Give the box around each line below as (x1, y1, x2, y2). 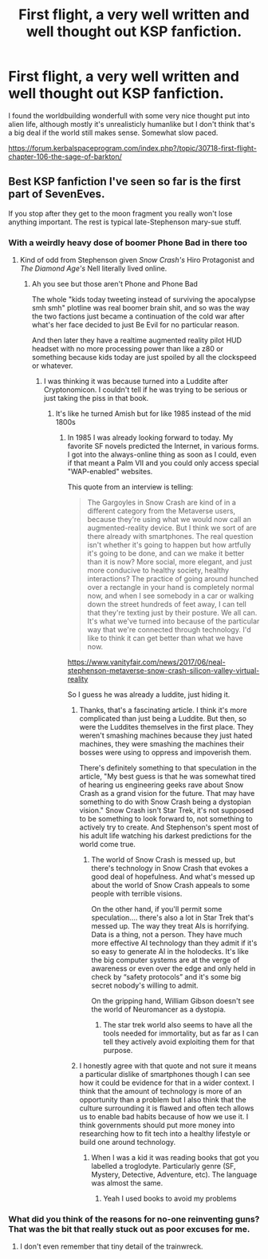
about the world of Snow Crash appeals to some (91, 881, 250, 890)
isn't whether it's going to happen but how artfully (87, 540, 251, 550)
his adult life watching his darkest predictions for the (79, 831, 252, 841)
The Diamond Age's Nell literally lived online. (19, 263, 167, 273)
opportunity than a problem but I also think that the (79, 1095, 246, 1105)
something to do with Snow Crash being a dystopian (79, 797, 251, 807)
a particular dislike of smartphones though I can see (79, 1070, 251, 1079)
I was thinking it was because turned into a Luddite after (43, 377, 229, 386)
